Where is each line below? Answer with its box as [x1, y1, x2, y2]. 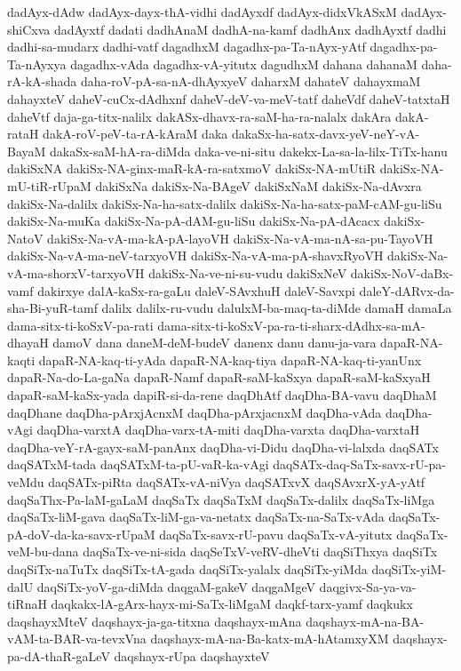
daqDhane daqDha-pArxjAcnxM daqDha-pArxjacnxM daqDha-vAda [7, 403, 382, 421]
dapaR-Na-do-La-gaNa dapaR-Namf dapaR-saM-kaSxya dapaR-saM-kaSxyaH [7, 368, 431, 387]
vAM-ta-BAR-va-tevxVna [7, 629, 147, 648]
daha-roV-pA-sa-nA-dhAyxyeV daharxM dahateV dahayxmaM [80, 72, 421, 91]
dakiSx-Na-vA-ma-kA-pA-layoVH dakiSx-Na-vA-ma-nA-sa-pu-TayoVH [47, 228, 433, 247]
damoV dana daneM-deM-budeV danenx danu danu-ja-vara [52, 333, 377, 352]
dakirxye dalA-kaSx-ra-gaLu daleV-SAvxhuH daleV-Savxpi [37, 281, 355, 300]
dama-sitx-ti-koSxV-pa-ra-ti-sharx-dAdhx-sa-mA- [157, 316, 425, 334]
